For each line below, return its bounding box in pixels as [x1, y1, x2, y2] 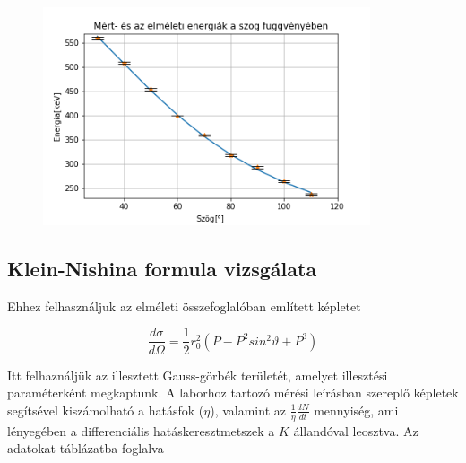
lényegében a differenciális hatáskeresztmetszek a [7, 421, 275, 440]
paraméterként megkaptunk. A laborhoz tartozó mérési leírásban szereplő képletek [7, 383, 459, 402]
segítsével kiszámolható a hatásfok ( [7, 400, 204, 419]
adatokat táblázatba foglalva [7, 439, 164, 458]
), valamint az [210, 400, 286, 419]
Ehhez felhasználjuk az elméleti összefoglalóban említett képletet [7, 296, 361, 315]
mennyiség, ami [314, 400, 399, 419]
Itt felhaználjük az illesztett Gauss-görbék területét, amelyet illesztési [7, 365, 388, 384]
